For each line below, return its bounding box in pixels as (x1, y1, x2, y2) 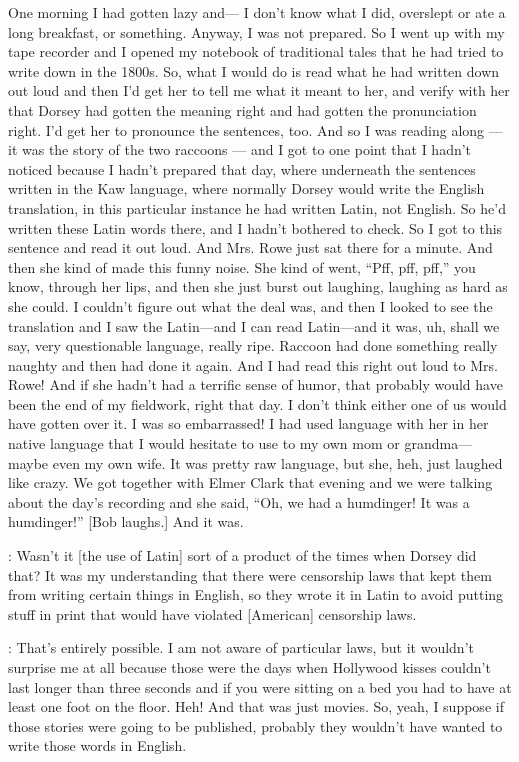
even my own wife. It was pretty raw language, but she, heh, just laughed (52, 452, 503, 473)
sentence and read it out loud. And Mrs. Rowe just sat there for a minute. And (8, 237, 493, 258)
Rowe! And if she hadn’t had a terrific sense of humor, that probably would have (8, 374, 503, 395)
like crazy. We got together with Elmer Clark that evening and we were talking (8, 472, 493, 493)
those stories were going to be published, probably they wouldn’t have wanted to (8, 715, 503, 736)
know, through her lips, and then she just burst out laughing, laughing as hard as (8, 276, 508, 297)
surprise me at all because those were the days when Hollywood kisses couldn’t (8, 657, 491, 677)
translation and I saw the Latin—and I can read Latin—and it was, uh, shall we (8, 315, 500, 336)
